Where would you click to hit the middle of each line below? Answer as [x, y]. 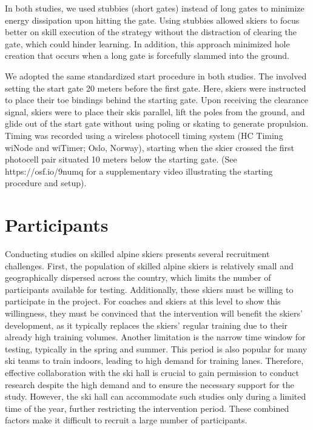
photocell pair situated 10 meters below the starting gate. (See [121, 159]
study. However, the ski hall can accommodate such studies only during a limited [156, 396]
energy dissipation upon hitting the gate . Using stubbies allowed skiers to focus [152, 20]
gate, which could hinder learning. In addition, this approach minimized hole [147, 43]
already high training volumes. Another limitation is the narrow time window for [155, 337]
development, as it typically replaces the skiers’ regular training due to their [146, 325]
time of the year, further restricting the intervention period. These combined [147, 408]
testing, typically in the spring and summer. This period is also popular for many [156, 348]
